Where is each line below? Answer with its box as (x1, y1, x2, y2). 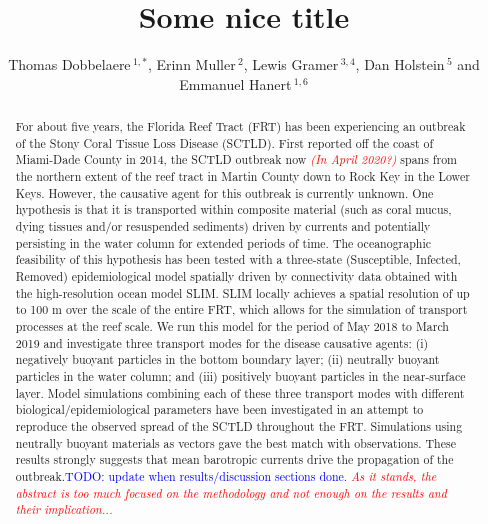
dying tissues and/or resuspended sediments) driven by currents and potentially (15, 218, 431, 235)
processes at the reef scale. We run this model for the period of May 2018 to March (15, 317, 449, 334)
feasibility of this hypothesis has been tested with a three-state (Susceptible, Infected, (15, 251, 461, 268)
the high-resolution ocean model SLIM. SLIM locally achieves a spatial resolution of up (15, 284, 470, 301)
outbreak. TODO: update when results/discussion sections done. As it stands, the (15, 467, 437, 484)
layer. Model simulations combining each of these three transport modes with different (15, 384, 465, 401)
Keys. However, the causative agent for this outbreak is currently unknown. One (15, 184, 434, 201)
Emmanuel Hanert (179, 73, 292, 94)
